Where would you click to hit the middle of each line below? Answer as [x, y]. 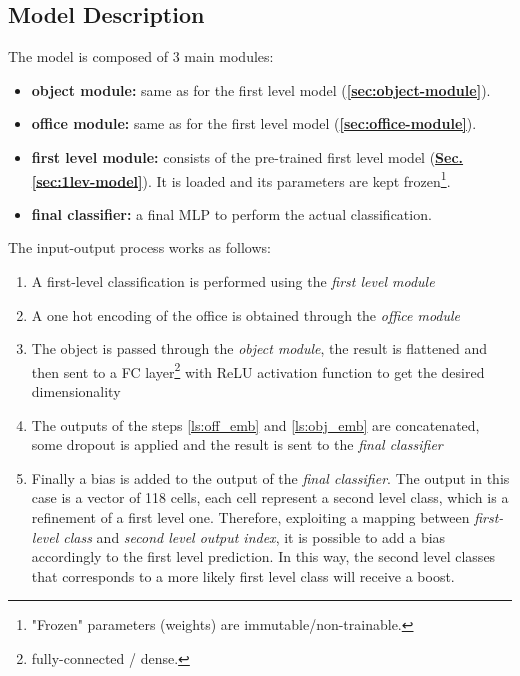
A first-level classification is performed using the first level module [233, 281]
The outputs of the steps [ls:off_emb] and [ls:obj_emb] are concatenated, [255, 424]
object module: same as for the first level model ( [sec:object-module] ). [261, 89]
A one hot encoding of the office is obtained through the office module [246, 314]
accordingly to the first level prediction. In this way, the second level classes [263, 556]
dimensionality [76, 391]
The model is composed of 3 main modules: [141, 56]
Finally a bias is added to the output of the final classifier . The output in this [270, 477]
